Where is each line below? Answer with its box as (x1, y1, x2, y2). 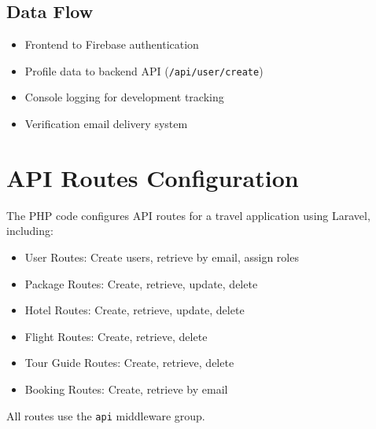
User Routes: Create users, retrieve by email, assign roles (24, 248, 299, 265)
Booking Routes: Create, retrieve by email (24, 380, 228, 397)
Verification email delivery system (24, 115, 188, 132)
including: (6, 222, 53, 239)
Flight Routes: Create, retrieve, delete (24, 328, 208, 344)
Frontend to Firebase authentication (24, 36, 199, 53)
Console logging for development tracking (24, 89, 224, 105)
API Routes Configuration (6, 161, 299, 193)
